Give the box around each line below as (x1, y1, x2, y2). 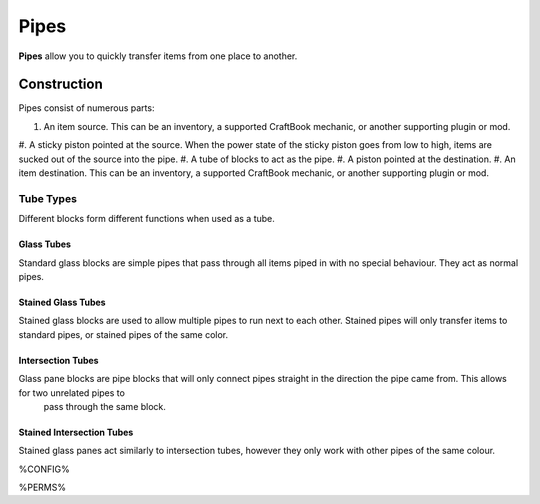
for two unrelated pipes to (18, 386, 125, 399)
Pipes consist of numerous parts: (18, 102, 155, 114)
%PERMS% (18, 481, 67, 494)
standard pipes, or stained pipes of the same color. (18, 328, 229, 340)
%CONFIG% (18, 463, 70, 475)
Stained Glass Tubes (18, 296, 106, 308)
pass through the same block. (43, 400, 167, 412)
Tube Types (18, 191, 77, 205)
